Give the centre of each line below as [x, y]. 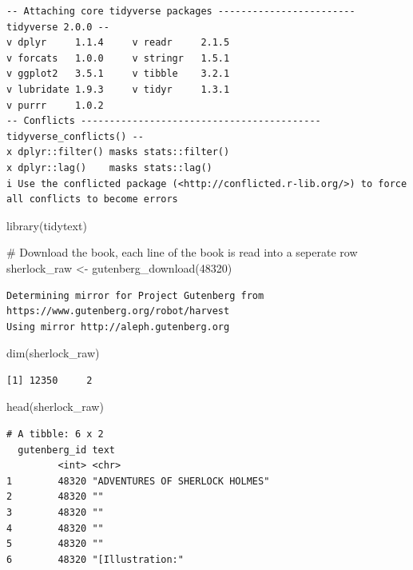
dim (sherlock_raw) [53, 353]
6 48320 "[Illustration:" [95, 559]
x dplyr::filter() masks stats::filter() [118, 152]
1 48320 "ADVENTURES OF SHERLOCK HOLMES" [138, 481]
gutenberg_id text [67, 450]
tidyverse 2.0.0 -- [58, 27]
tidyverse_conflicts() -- [75, 136]
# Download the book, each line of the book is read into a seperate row [182, 252]
